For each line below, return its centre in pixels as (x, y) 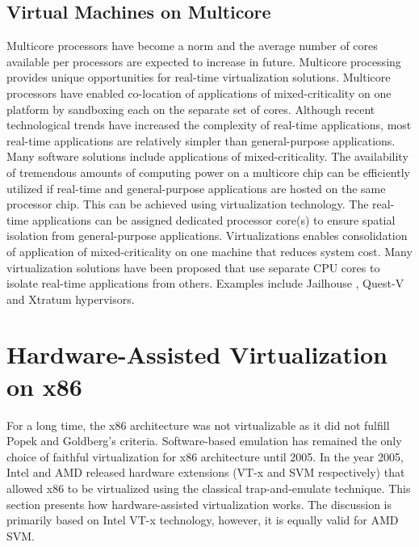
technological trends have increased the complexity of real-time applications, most (209, 125)
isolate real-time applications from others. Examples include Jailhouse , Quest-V (205, 283)
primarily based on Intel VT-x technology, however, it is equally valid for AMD (203, 520)
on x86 (44, 386)
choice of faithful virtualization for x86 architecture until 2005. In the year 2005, (205, 456)
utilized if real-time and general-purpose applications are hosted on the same (196, 188)
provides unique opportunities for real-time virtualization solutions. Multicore (199, 77)
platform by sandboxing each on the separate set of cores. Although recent (191, 109)
